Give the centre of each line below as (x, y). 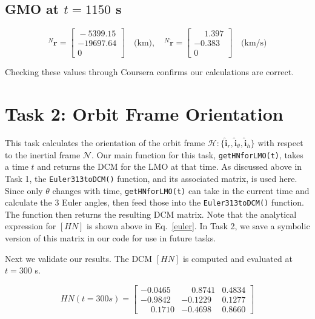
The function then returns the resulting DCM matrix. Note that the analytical (151, 214)
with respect (280, 143)
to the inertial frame (43, 154)
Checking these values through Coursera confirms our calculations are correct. (150, 72)
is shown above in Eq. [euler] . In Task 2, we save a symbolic (198, 226)
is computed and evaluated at (237, 258)
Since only (24, 190)
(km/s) (254, 43)
